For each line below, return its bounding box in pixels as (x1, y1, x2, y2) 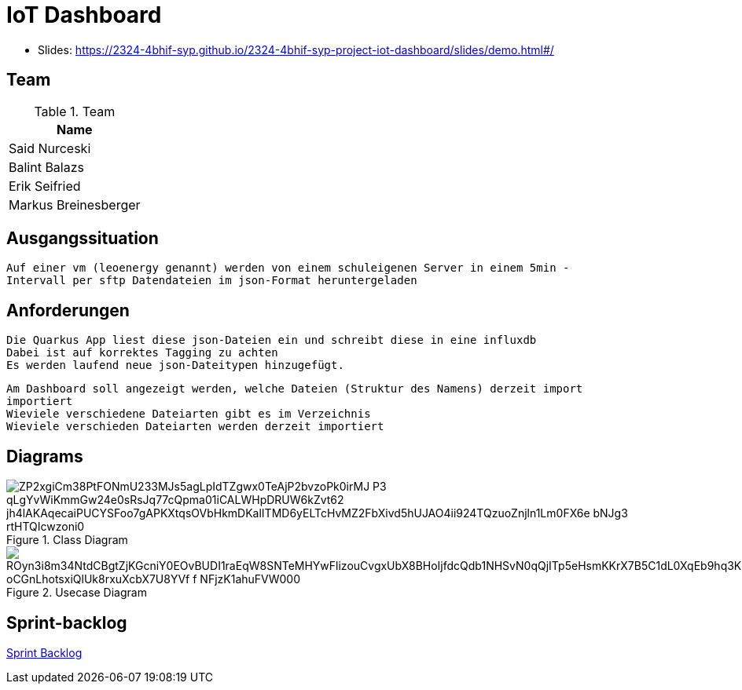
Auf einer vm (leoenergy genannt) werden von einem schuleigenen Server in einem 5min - (6, 261, 570, 275)
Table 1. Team (34, 103, 116, 119)
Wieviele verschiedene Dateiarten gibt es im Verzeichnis (6, 407, 371, 421)
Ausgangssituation (6, 228, 159, 249)
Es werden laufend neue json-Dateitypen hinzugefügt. (6, 359, 344, 372)
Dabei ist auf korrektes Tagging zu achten (6, 346, 278, 360)
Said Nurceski (9, 140, 91, 156)
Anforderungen (6, 300, 130, 320)
